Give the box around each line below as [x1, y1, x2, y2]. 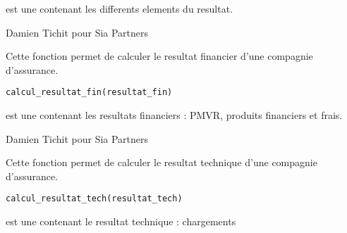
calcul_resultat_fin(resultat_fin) [6, 87, 173, 98]
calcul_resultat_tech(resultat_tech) [6, 194, 183, 204]
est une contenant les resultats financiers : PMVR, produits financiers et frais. [6, 108, 343, 122]
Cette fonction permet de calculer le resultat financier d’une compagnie [6, 49, 313, 63]
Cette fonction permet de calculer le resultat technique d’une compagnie [6, 155, 317, 170]
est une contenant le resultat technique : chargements [6, 214, 236, 229]
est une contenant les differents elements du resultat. [6, 1, 233, 15]
